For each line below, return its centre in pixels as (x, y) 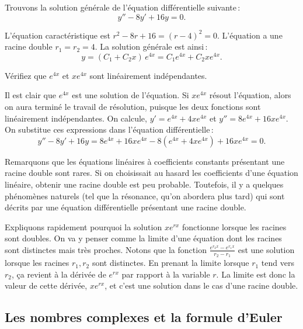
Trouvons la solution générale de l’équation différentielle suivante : (123, 7)
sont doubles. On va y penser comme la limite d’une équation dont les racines (143, 238)
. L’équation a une (250, 35)
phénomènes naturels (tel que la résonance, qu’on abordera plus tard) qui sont (145, 195)
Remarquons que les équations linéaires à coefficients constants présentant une (145, 161)
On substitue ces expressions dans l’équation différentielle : (109, 129)
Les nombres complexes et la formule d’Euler (144, 317)
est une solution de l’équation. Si (130, 95)
